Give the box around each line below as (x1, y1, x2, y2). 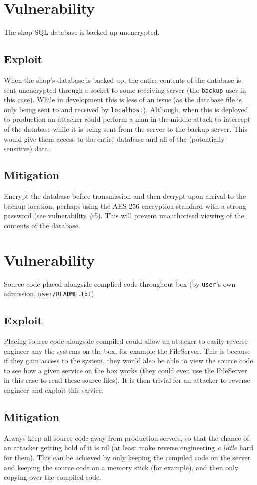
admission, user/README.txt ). (4, 288, 96, 299)
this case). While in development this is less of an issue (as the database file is (4, 94, 242, 105)
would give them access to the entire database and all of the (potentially (4, 133, 225, 144)
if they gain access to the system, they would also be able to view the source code (4, 355, 253, 366)
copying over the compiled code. (4, 472, 102, 482)
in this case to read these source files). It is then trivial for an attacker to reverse (4, 375, 250, 385)
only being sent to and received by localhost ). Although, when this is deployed (4, 104, 248, 114)
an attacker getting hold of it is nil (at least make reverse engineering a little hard (4, 442, 253, 453)
